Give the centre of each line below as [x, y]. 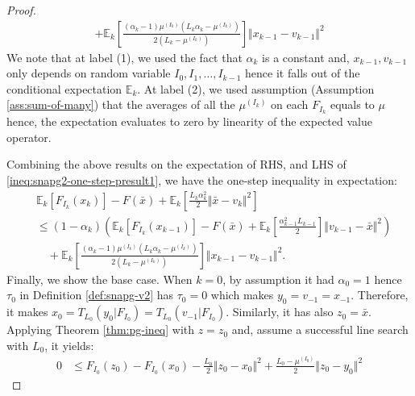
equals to [352, 104]
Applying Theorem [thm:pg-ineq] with [101, 329]
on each [290, 104]
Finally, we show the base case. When [100, 279]
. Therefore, [380, 295]
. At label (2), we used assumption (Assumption [256, 88]
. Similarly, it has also [280, 312]
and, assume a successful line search [320, 329]
